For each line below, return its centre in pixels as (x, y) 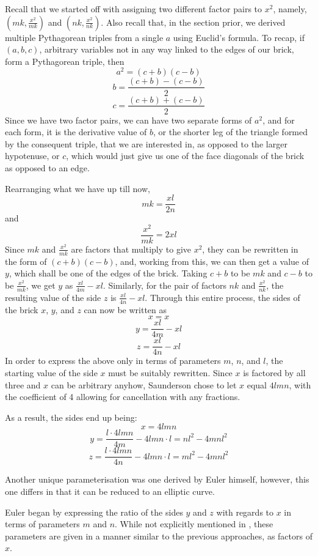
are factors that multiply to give (131, 249)
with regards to (245, 512)
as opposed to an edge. (47, 167)
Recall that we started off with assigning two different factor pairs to (134, 9)
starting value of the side (51, 372)
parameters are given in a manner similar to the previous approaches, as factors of (159, 536)
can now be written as (125, 309)
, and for (279, 120)
